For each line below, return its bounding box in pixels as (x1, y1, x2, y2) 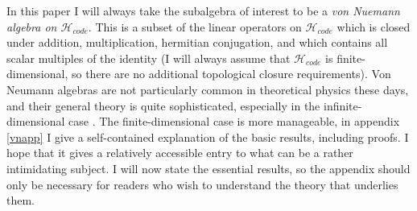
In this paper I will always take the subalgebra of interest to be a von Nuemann (6, 2, 400, 19)
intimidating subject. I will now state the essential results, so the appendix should (6, 159, 411, 176)
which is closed (336, 18, 411, 35)
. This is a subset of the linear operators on (88, 18, 302, 35)
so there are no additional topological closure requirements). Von (71, 65, 391, 82)
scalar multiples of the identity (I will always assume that (6, 49, 291, 66)
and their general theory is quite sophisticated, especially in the (6, 97, 320, 114)
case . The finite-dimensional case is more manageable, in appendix (68, 113, 400, 130)
